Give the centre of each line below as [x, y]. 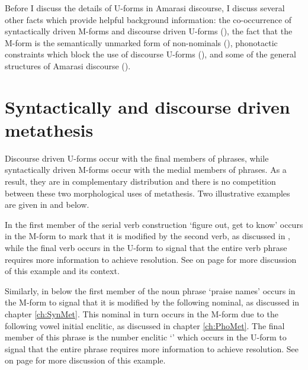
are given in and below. [47, 205]
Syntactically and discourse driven [147, 106]
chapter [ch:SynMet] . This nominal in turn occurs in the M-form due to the [142, 314]
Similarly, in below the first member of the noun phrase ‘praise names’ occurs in [150, 290]
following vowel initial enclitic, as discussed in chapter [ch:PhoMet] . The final [145, 325]
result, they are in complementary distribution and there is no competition [140, 181]
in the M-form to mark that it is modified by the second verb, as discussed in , [148, 236]
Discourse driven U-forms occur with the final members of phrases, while [137, 158]
